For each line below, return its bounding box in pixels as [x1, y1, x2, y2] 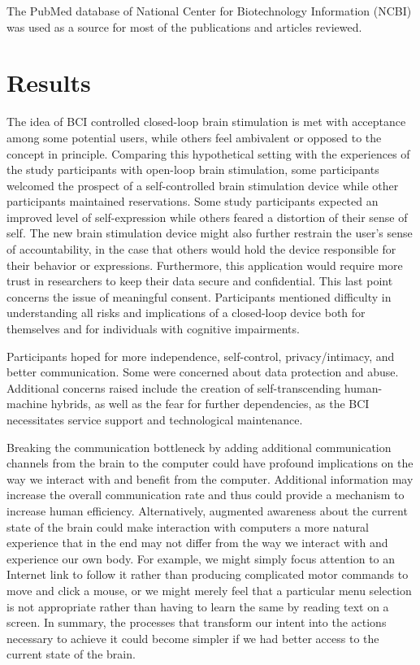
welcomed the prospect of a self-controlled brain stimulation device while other [6, 176, 399, 193]
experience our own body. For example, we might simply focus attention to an [6, 550, 396, 567]
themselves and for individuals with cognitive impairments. [6, 320, 300, 337]
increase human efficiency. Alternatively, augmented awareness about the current [6, 502, 408, 519]
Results [6, 66, 91, 99]
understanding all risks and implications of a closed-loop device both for [6, 304, 366, 321]
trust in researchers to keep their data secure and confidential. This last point [6, 272, 393, 289]
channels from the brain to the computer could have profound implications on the [6, 454, 414, 472]
